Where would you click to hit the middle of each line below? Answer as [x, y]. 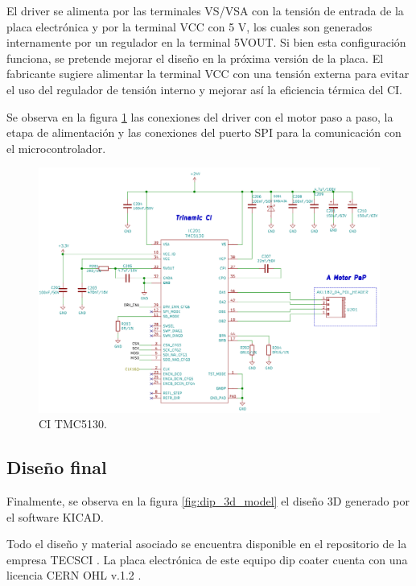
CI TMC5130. [73, 424]
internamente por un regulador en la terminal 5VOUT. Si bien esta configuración [206, 42]
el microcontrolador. [56, 148]
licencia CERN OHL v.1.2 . [74, 575]
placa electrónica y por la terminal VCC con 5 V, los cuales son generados [189, 26]
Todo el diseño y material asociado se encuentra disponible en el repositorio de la [207, 544]
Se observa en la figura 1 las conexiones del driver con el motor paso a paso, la [200, 116]
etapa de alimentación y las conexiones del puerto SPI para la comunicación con [204, 132]
